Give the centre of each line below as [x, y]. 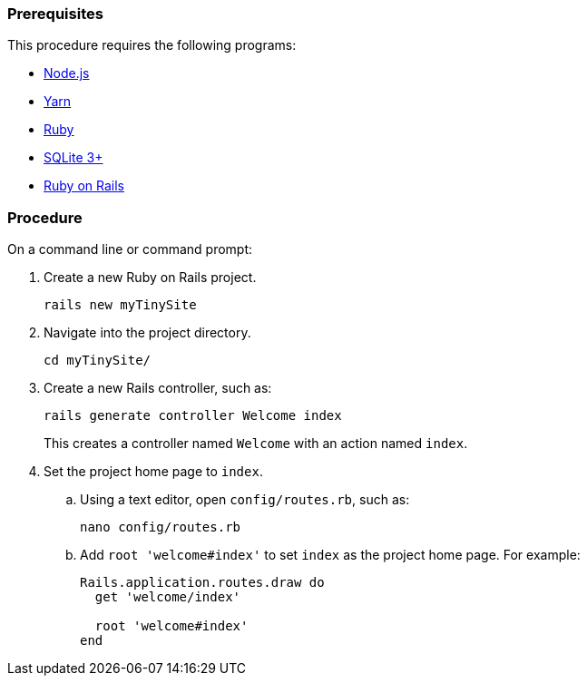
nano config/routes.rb [161, 527]
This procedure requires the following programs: [152, 45]
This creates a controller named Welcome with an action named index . [256, 444]
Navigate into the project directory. [147, 333]
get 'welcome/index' [168, 597]
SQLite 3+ [73, 158]
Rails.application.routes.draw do [202, 583]
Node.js [67, 73]
